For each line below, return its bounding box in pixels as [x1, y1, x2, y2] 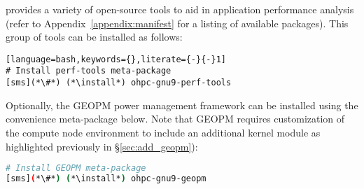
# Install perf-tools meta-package [6, 66, 171, 76]
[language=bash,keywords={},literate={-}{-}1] [6, 54, 226, 64]
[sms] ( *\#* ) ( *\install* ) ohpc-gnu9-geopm [6, 174, 206, 183]
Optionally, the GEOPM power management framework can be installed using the [6, 97, 358, 112]
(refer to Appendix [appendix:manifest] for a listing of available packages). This [6, 15, 349, 30]
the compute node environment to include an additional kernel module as [6, 125, 321, 139]
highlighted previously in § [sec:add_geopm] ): [6, 139, 198, 153]
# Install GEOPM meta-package [6, 163, 146, 174]
